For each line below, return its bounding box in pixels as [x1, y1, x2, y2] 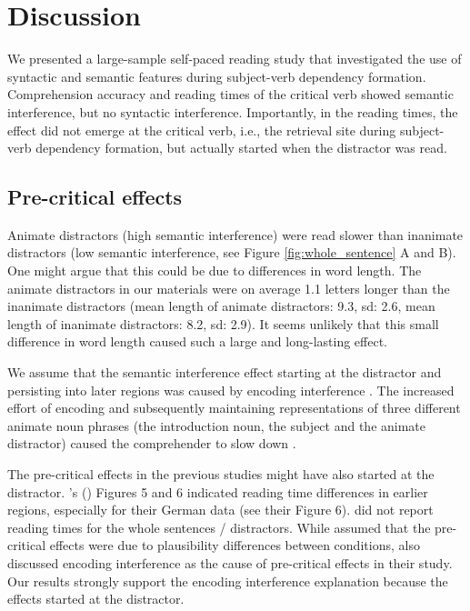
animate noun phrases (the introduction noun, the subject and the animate [7, 416, 426, 435]
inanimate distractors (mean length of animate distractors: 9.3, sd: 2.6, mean [7, 296, 435, 316]
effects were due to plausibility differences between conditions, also [49, 536, 420, 555]
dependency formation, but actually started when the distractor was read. [35, 138, 447, 157]
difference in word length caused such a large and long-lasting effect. [7, 332, 387, 351]
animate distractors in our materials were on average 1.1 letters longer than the [7, 278, 450, 297]
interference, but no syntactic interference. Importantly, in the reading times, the [7, 102, 458, 121]
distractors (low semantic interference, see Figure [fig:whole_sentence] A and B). [7, 243, 456, 262]
